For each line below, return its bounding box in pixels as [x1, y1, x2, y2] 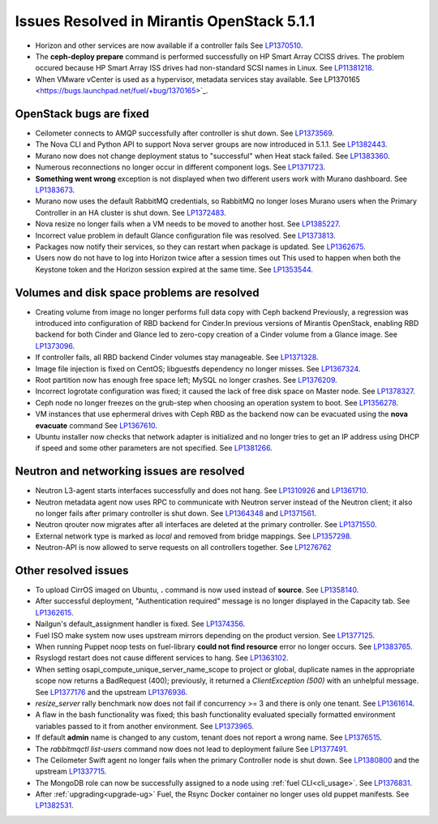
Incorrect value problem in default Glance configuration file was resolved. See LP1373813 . [35, 230, 336, 240]
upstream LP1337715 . [35, 766, 107, 776]
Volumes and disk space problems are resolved [15, 285, 260, 299]
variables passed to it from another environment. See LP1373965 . [35, 721, 255, 731]
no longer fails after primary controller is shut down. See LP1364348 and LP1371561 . [35, 508, 316, 518]
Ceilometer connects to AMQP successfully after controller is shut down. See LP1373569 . [35, 128, 335, 138]
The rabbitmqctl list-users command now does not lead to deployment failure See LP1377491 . [35, 744, 349, 753]
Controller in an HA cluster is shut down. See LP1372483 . [35, 208, 226, 217]
